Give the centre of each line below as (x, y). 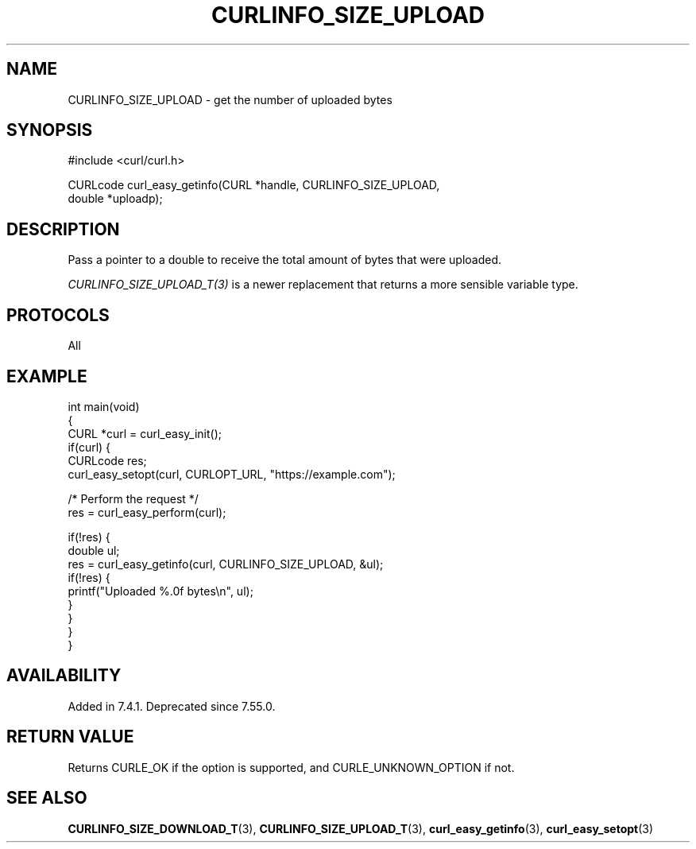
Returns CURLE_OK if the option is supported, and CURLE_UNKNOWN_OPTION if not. (291, 767)
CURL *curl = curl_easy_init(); (145, 433)
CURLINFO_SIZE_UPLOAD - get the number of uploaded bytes (230, 99)
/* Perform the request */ (133, 498)
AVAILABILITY (64, 676)
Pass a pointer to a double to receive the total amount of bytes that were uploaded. (285, 260)
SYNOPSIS (50, 130)
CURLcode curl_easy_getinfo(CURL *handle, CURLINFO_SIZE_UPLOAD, (254, 185)
